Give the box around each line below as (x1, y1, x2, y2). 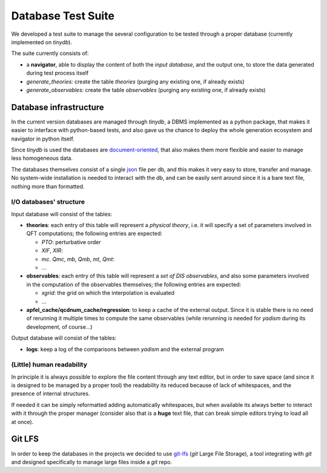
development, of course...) (26, 323, 93, 330)
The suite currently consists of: (11, 50, 89, 57)
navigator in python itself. (11, 135, 75, 142)
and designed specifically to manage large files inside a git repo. (11, 458, 173, 466)
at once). (11, 418, 34, 425)
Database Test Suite (11, 9, 115, 22)
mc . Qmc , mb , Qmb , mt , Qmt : (41, 255, 115, 263)
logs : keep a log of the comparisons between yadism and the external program (26, 345, 224, 352)
